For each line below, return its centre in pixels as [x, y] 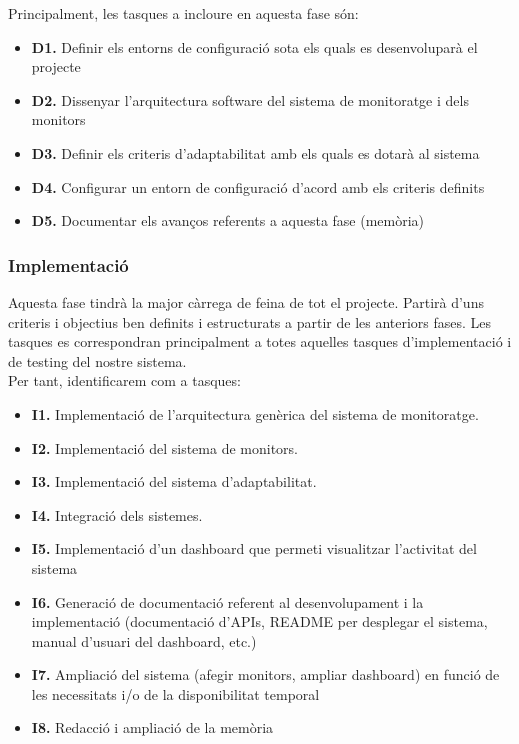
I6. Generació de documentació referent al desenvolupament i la [227, 601]
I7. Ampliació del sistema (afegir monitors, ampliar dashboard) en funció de [265, 674]
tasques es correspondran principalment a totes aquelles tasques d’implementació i [260, 341]
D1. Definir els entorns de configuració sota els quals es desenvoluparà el [254, 46]
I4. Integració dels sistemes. [117, 514]
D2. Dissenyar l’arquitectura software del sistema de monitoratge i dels [250, 99]
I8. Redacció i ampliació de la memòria [152, 727]
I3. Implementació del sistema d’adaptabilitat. [174, 481]
